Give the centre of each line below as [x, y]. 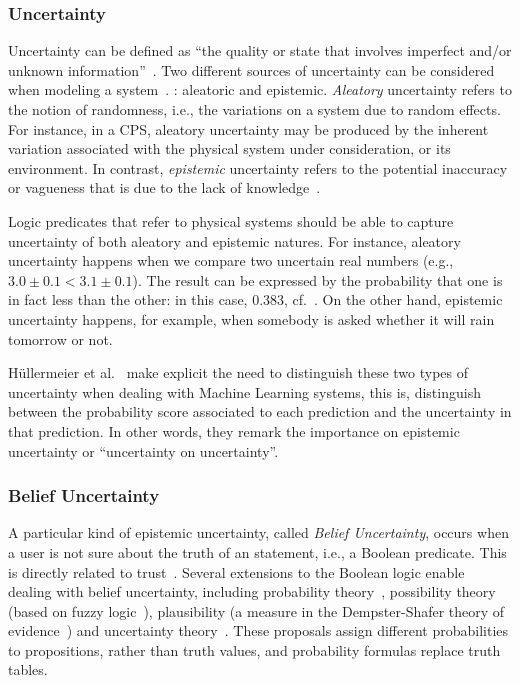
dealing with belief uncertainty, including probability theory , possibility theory [252, 591]
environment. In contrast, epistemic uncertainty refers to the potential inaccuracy [258, 167]
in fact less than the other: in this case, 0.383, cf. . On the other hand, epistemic [255, 299]
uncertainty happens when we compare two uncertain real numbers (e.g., [231, 260]
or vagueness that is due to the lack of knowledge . [164, 187]
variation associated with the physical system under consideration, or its [229, 148]
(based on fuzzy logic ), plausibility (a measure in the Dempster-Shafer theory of [256, 610]
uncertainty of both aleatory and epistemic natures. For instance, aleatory [234, 240]
